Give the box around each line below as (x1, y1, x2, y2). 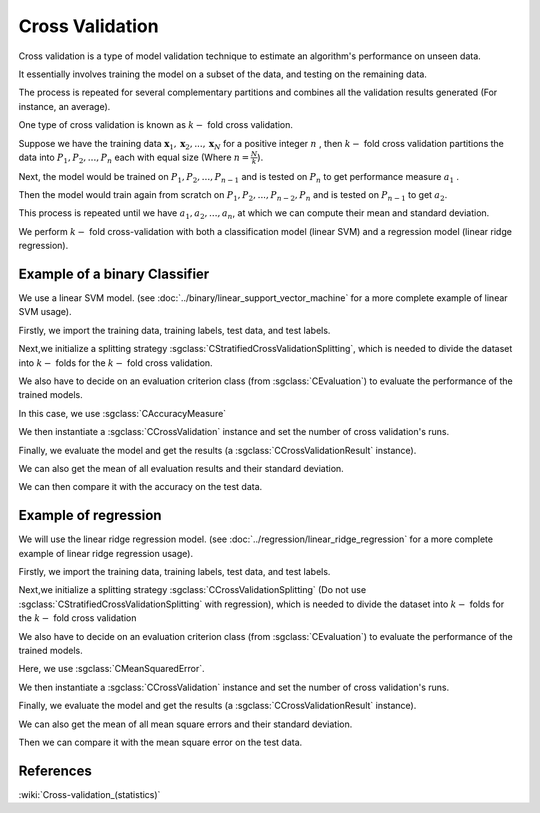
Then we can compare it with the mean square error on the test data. (18, 736, 303, 748)
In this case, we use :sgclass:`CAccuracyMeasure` (18, 407, 227, 419)
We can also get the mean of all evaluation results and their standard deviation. (18, 462, 344, 474)
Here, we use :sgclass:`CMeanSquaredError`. (18, 663, 205, 675)
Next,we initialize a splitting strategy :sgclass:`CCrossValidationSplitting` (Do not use (18, 584, 367, 596)
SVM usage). (18, 306, 72, 318)
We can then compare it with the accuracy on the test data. (18, 481, 263, 493)
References (18, 762, 92, 779)
